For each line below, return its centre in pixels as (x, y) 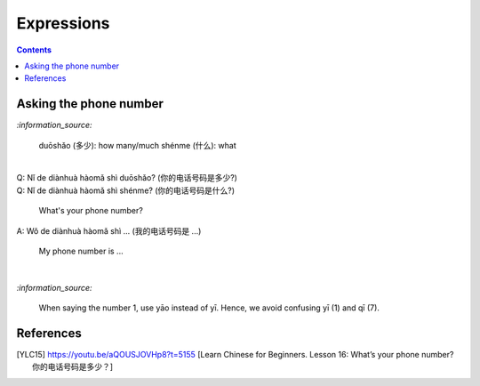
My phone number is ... (81, 251)
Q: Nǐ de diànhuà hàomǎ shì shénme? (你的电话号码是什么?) (126, 190)
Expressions (63, 23)
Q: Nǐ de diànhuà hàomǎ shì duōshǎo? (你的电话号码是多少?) (127, 178)
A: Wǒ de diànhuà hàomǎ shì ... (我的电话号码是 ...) (109, 230)
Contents (34, 50)
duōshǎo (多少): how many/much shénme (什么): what (137, 145)
